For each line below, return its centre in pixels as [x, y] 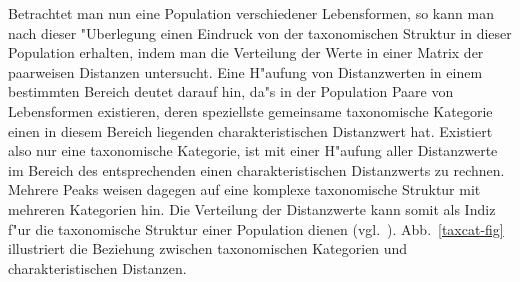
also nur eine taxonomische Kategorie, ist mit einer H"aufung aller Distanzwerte [253, 150]
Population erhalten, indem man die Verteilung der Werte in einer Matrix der [246, 52]
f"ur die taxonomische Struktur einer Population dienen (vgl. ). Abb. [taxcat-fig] [256, 228]
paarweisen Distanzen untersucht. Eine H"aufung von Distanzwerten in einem [245, 71]
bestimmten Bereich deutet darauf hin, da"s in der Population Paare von [231, 91]
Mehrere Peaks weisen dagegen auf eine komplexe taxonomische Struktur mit [244, 189]
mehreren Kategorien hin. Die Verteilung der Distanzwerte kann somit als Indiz [252, 208]
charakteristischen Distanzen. [97, 267]
